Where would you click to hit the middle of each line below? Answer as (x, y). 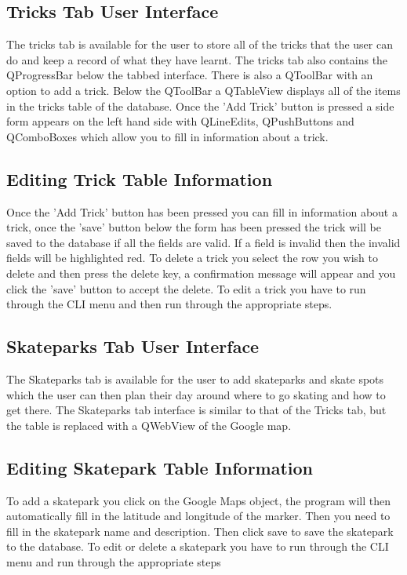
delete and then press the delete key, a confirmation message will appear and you (201, 273)
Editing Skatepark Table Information (160, 467)
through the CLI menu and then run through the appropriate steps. (169, 304)
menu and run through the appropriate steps (114, 561)
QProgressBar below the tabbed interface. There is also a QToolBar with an (190, 75)
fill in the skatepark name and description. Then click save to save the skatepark (200, 531)
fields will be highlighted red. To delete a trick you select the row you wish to (192, 258)
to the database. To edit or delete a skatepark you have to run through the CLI (198, 546)
